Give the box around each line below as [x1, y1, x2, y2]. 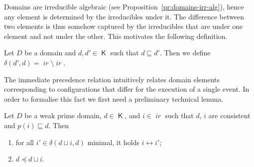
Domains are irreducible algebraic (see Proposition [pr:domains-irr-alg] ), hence [4, 1, 244, 11]
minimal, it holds [87, 137, 139, 147]
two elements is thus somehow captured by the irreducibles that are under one [4, 21, 243, 31]
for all [15, 137, 34, 147]
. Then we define [159, 47, 211, 58]
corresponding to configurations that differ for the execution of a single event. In [4, 84, 250, 94]
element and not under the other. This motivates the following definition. [4, 30, 228, 41]
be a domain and [24, 47, 76, 58]
